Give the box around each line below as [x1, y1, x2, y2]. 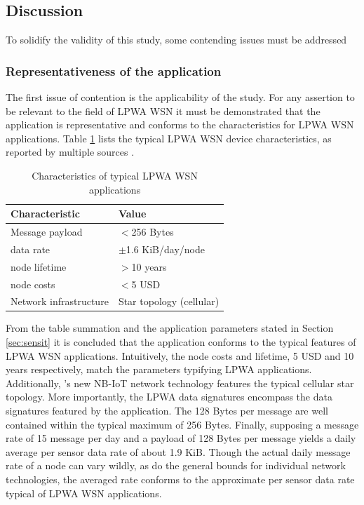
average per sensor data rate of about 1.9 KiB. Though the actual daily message [6, 444, 351, 459]
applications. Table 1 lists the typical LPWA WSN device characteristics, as [6, 130, 332, 145]
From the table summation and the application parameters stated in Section [6, 321, 334, 335]
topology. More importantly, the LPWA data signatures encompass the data [6, 389, 332, 404]
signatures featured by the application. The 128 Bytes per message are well [6, 403, 328, 418]
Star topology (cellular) [118, 294, 220, 309]
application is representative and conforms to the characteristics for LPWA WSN [6, 117, 354, 132]
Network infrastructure [11, 294, 109, 309]
